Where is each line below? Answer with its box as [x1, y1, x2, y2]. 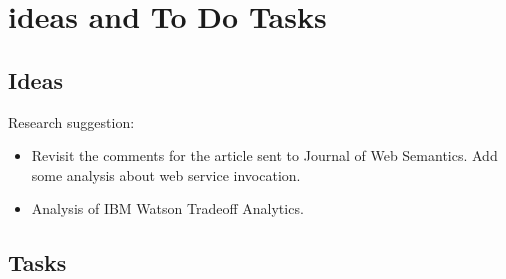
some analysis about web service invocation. [31, 164, 301, 185]
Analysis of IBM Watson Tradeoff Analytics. [31, 198, 304, 219]
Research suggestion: [8, 111, 135, 132]
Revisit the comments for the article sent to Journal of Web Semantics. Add [31, 145, 498, 166]
